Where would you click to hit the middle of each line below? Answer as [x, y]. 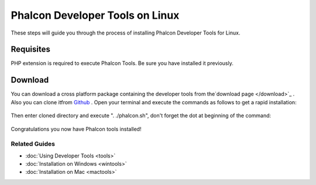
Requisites [31, 49]
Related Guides [33, 144]
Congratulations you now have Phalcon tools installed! [76, 129]
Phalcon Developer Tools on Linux [95, 15]
